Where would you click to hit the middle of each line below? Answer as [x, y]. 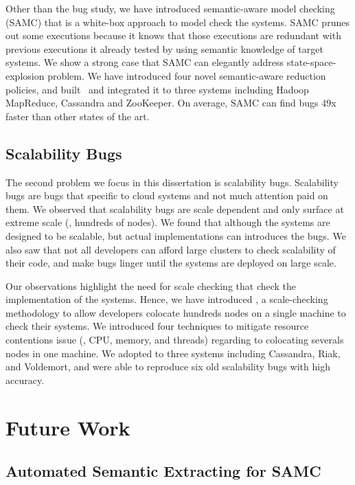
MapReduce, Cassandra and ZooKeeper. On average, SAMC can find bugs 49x [171, 103]
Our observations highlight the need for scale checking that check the [151, 285]
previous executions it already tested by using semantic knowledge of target [164, 48]
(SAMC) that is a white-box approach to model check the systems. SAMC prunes [177, 22]
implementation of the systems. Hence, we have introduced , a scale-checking [167, 299]
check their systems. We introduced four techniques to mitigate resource [157, 326]
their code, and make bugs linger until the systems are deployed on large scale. [171, 263]
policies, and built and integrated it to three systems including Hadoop [157, 89]
